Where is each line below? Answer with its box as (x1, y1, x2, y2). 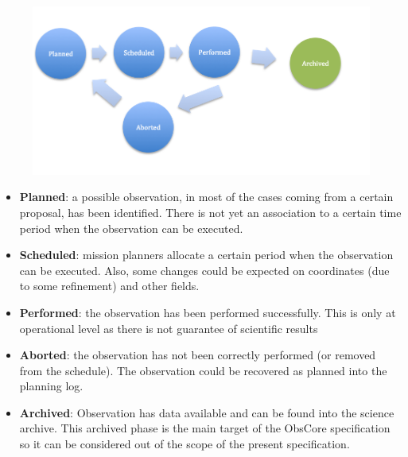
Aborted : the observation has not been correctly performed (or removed (19, 347, 376, 363)
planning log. (19, 378, 84, 394)
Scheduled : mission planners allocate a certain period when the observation (19, 246, 394, 263)
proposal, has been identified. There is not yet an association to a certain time (19, 203, 402, 220)
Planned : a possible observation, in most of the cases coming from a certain (19, 188, 394, 205)
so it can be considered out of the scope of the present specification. (19, 436, 350, 452)
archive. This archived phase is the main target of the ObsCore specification (19, 420, 391, 436)
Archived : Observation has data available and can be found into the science (19, 404, 394, 420)
